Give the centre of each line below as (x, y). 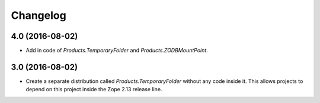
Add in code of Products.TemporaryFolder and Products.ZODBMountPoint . (117, 51)
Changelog (39, 15)
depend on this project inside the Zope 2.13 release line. (94, 89)
